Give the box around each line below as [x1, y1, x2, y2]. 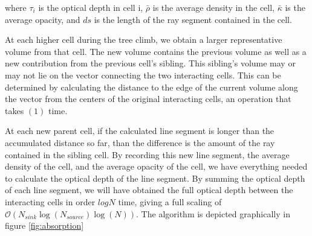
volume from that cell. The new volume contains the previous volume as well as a [5, 45, 307, 57]
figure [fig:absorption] [5, 219, 84, 232]
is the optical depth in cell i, [38, 1, 143, 13]
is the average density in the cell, [152, 1, 275, 13]
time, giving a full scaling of [118, 195, 222, 208]
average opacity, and [5, 13, 80, 25]
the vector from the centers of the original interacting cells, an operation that [5, 92, 291, 105]
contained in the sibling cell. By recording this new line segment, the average [5, 148, 290, 161]
